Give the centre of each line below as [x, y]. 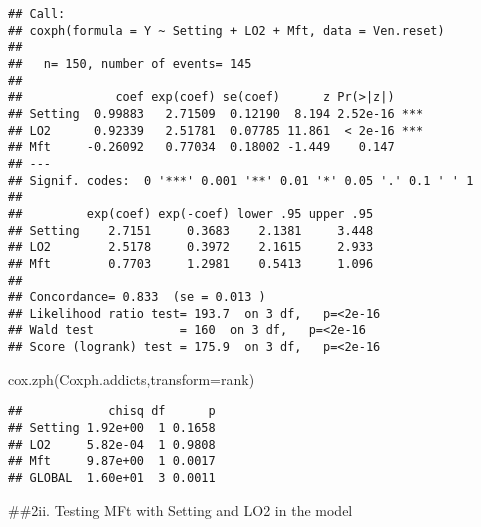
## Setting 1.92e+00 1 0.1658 [112, 428]
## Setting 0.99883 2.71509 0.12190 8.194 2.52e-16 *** [216, 113]
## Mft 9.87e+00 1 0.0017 [112, 461]
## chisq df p [112, 411]
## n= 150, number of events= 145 [130, 63]
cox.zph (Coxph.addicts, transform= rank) [131, 378]
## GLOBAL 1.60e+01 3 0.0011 [112, 478]
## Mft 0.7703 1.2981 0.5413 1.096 [191, 263]
